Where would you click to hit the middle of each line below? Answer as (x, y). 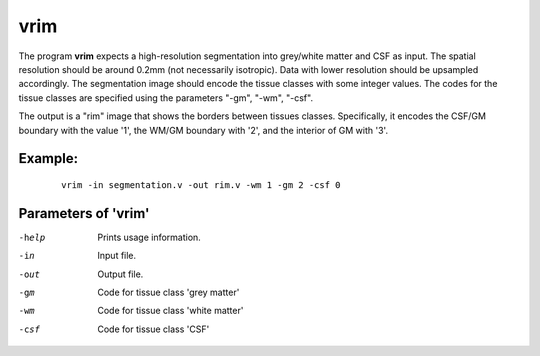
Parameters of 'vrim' (84, 213)
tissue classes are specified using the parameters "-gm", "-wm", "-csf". (166, 97)
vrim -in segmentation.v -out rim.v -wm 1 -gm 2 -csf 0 (201, 184)
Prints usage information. (149, 237)
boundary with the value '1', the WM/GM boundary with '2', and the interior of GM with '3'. (203, 130)
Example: (48, 158)
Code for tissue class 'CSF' (153, 329)
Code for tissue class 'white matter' (170, 311)
